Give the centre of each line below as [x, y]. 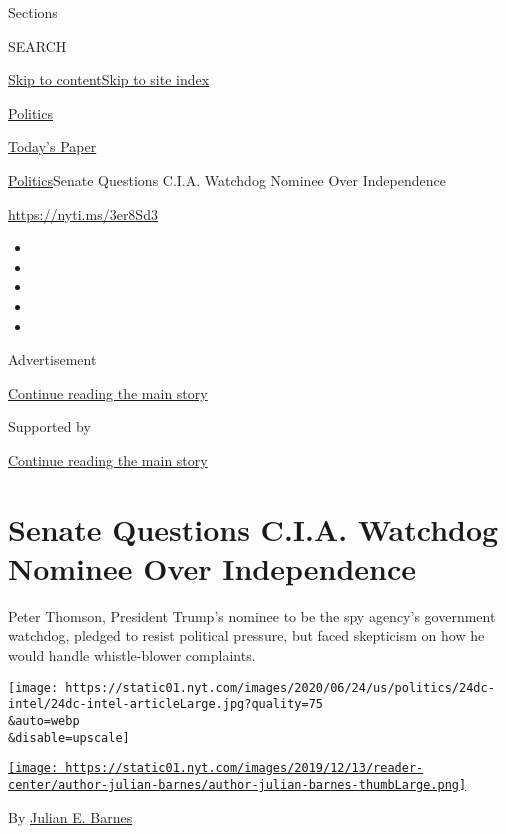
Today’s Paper [52, 146]
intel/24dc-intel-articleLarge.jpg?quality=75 [165, 704]
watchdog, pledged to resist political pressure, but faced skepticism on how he [246, 635]
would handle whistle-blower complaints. [132, 655]
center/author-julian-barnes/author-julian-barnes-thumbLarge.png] [237, 784]
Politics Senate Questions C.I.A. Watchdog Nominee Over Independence [227, 179]
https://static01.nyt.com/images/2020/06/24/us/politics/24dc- [280, 687]
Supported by [49, 426]
